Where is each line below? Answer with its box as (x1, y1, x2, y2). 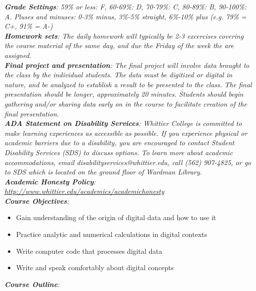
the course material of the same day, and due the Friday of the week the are (4, 40, 234, 51)
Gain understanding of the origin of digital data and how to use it (16, 212, 216, 223)
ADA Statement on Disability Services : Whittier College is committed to (4, 118, 242, 128)
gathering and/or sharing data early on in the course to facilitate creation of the (4, 98, 247, 109)
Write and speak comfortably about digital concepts (16, 262, 174, 273)
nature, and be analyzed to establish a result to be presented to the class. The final (4, 79, 252, 89)
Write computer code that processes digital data (16, 245, 162, 256)
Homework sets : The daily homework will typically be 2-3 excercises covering (4, 30, 244, 41)
